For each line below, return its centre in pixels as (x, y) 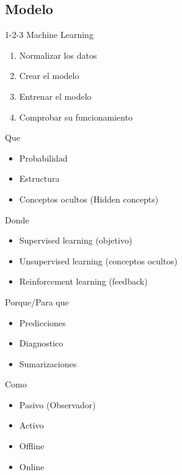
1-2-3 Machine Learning (49, 35)
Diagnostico (41, 343)
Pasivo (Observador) (57, 404)
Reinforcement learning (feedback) (83, 281)
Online (32, 466)
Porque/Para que (37, 301)
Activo (31, 425)
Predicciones (42, 322)
